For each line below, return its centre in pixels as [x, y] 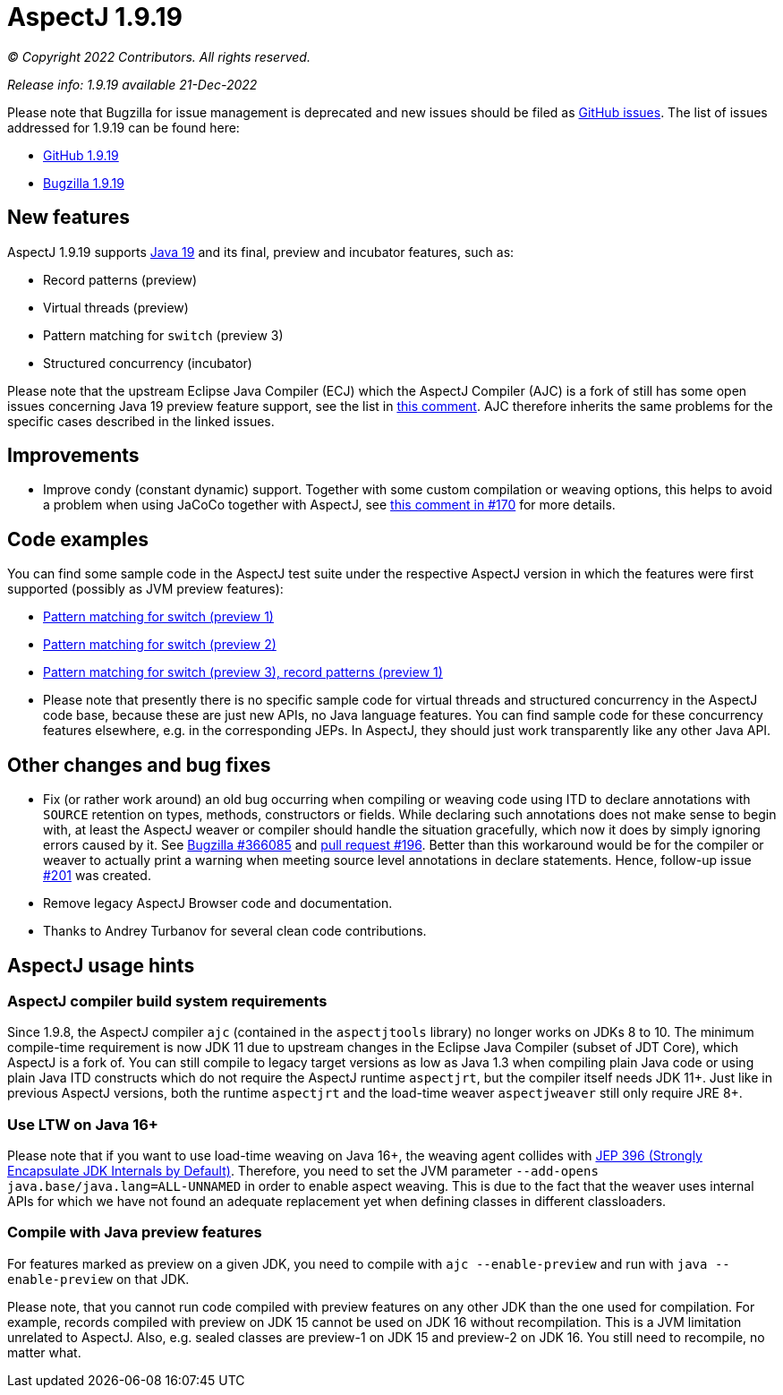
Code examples [78, 539]
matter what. [44, 1352]
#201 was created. [97, 876]
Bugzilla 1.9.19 [84, 183]
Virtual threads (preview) [116, 307]
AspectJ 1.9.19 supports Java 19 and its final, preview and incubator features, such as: [261, 252]
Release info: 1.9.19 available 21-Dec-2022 [132, 84]
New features [68, 218]
